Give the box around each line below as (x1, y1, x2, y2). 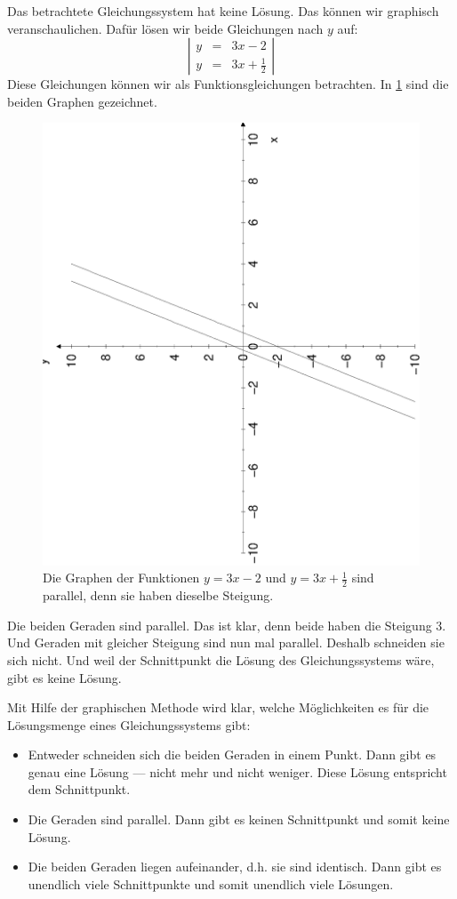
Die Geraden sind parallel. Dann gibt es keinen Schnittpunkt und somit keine (28, 810, 450, 829)
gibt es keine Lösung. (7, 668, 122, 686)
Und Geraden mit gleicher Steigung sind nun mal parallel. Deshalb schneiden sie (7, 633, 445, 652)
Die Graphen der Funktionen (43, 568, 200, 587)
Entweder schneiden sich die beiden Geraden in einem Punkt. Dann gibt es (28, 745, 437, 764)
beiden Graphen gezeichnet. (7, 92, 157, 110)
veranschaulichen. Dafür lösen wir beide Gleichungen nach (7, 19, 324, 37)
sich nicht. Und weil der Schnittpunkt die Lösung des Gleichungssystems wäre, (7, 650, 435, 669)
